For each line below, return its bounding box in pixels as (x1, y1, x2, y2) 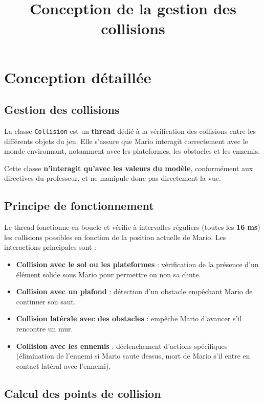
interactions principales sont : (4, 242, 96, 252)
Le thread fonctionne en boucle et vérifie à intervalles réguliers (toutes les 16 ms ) (4, 222, 260, 232)
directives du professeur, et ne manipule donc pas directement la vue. (4, 173, 221, 183)
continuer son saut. (16, 296, 76, 306)
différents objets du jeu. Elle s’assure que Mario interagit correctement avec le (4, 135, 248, 146)
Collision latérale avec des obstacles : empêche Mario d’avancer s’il (16, 313, 242, 324)
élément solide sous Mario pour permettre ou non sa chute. (16, 269, 201, 279)
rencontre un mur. (16, 323, 73, 334)
